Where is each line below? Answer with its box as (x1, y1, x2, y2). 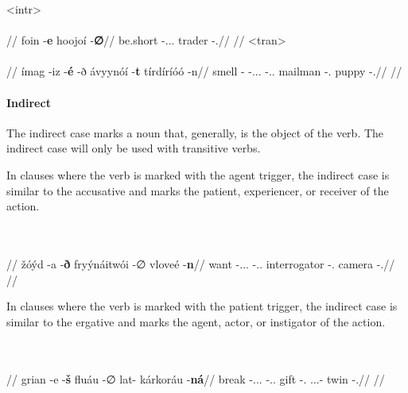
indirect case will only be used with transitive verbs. (6, 140, 261, 156)
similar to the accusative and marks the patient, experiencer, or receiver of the (6, 182, 389, 198)
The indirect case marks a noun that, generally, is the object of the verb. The (6, 124, 384, 141)
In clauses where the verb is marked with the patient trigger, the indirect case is (6, 298, 398, 314)
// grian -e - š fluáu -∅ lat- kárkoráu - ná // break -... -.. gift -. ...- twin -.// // (6, 371, 385, 387)
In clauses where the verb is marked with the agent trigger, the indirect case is (6, 166, 390, 183)
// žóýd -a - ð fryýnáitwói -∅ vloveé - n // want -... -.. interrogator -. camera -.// (6, 255, 395, 272)
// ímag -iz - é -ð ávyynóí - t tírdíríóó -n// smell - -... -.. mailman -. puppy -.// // (6, 63, 402, 79)
